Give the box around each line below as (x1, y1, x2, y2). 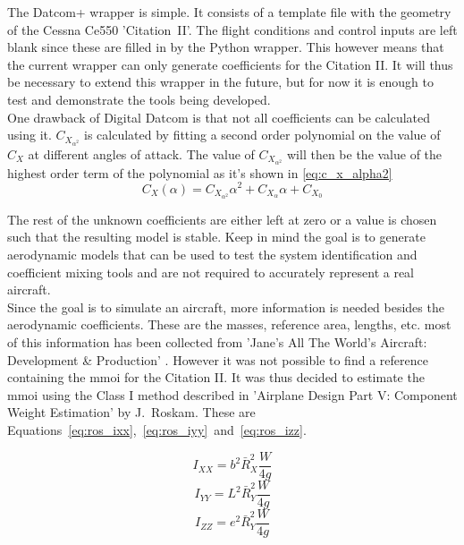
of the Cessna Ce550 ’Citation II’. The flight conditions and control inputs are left (7, 20, 458, 38)
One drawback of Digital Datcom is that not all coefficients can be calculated (7, 107, 431, 126)
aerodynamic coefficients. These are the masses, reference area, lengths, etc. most (7, 315, 451, 334)
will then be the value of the (287, 144, 443, 163)
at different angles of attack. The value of (28, 144, 255, 163)
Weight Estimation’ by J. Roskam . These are (7, 403, 256, 422)
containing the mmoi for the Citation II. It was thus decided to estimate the (7, 368, 425, 387)
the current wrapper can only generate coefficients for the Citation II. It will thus (7, 55, 453, 73)
